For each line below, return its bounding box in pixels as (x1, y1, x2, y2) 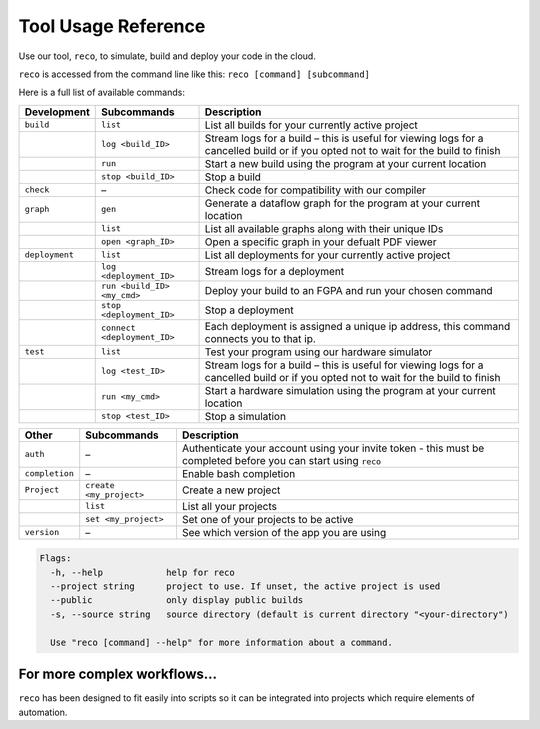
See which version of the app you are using (181, 525, 387, 539)
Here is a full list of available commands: (18, 86, 185, 99)
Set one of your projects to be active (181, 512, 354, 526)
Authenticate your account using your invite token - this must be (181, 441, 485, 455)
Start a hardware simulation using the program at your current (204, 383, 497, 397)
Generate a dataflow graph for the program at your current (204, 196, 480, 210)
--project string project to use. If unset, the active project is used (50, 581, 441, 592)
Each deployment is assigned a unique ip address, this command (204, 319, 511, 333)
